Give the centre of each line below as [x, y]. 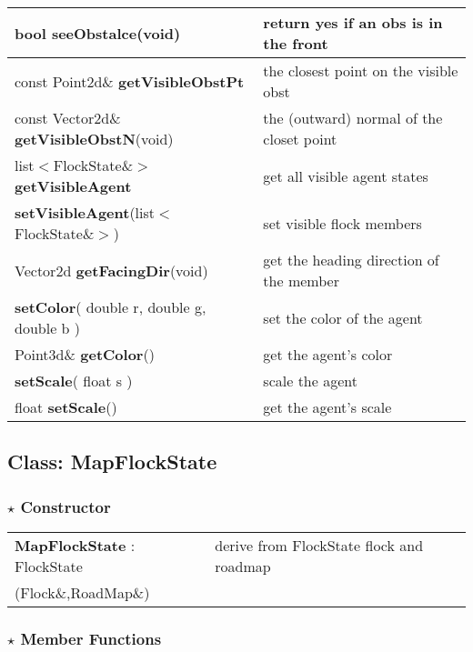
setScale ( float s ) [74, 381]
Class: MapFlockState [112, 461]
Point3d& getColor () [85, 354]
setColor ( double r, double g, [111, 307]
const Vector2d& [68, 118]
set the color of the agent [343, 317]
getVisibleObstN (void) [94, 139]
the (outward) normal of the [353, 118]
